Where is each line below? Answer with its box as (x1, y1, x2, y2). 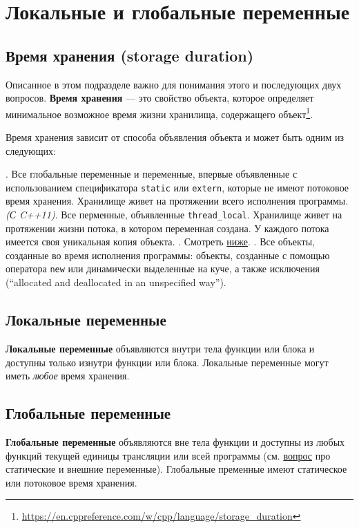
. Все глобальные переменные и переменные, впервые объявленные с (6, 167, 298, 181)
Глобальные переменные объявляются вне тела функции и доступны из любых (6, 434, 345, 449)
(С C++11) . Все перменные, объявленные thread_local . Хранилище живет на (6, 207, 342, 222)
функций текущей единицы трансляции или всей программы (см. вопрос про (6, 448, 331, 462)
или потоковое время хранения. (6, 475, 137, 489)
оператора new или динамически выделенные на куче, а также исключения (6, 261, 320, 276)
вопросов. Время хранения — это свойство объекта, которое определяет (6, 91, 314, 105)
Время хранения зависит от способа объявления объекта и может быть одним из (6, 130, 344, 144)
